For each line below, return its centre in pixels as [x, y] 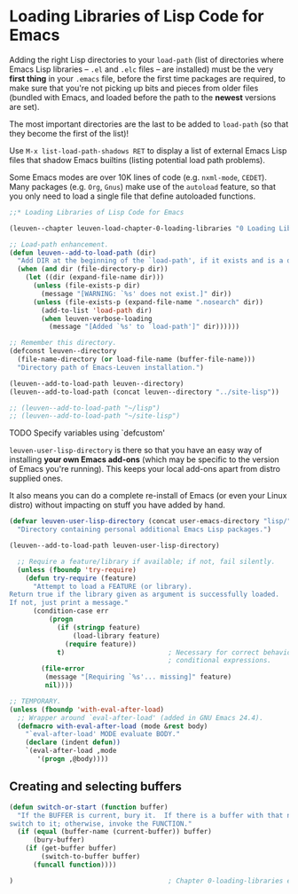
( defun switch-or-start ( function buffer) [89, 807]
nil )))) [59, 686]
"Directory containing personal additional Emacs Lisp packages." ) [145, 529]
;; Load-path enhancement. [59, 244]
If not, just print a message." [69, 603]
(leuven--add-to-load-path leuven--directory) [97, 383]
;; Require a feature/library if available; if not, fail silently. [146, 561]
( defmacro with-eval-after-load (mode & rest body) [113, 726]
